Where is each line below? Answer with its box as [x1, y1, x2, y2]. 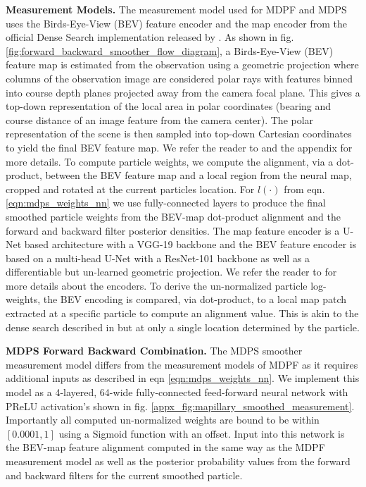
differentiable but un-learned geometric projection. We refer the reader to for [6, 264, 337, 279]
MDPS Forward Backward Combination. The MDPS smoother [6, 343, 303, 358]
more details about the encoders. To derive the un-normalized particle [6, 278, 308, 292]
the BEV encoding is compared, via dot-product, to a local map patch [43, 292, 347, 307]
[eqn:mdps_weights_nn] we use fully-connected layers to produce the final [6, 195, 326, 210]
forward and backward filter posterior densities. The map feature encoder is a [6, 223, 340, 238]
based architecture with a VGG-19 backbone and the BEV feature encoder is [24, 237, 357, 252]
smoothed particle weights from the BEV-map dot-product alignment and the [6, 209, 341, 223]
